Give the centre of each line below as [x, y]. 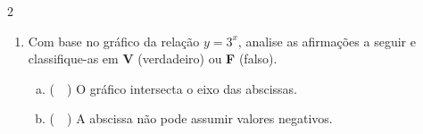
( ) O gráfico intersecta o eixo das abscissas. [173, 88]
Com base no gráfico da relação [114, 41]
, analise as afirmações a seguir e [327, 41]
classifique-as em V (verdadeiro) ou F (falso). [153, 59]
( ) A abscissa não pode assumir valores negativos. [191, 118]
